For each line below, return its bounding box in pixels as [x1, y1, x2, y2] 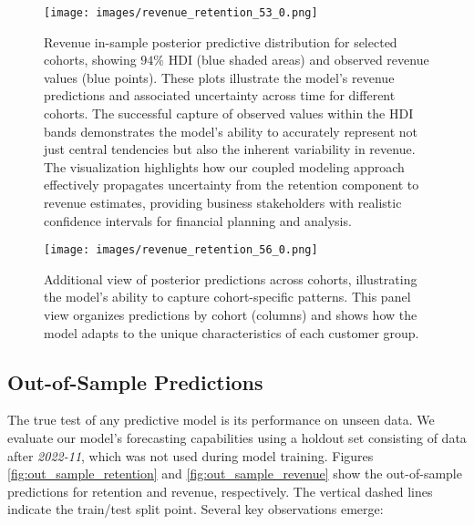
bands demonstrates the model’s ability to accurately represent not [44, 121, 418, 140]
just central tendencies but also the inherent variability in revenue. [44, 139, 416, 159]
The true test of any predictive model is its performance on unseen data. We [7, 410, 435, 429]
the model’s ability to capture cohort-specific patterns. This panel [44, 287, 411, 306]
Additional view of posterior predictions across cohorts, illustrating [44, 269, 417, 288]
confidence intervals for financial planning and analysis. [44, 211, 352, 230]
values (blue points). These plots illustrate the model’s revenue [44, 67, 395, 87]
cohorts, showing [44, 50, 137, 69]
